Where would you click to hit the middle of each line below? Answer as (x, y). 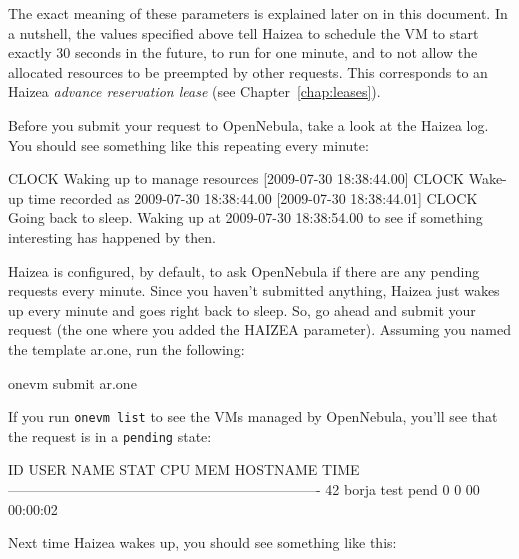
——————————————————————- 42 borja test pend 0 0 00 (244, 489)
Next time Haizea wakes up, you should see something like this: (202, 542)
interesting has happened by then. (112, 236)
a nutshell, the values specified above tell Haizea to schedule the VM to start (243, 32)
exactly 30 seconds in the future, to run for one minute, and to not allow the (243, 52)
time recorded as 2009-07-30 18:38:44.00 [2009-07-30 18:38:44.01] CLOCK (253, 197)
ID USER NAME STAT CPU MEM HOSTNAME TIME (184, 469)
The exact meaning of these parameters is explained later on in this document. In (258, 13)
